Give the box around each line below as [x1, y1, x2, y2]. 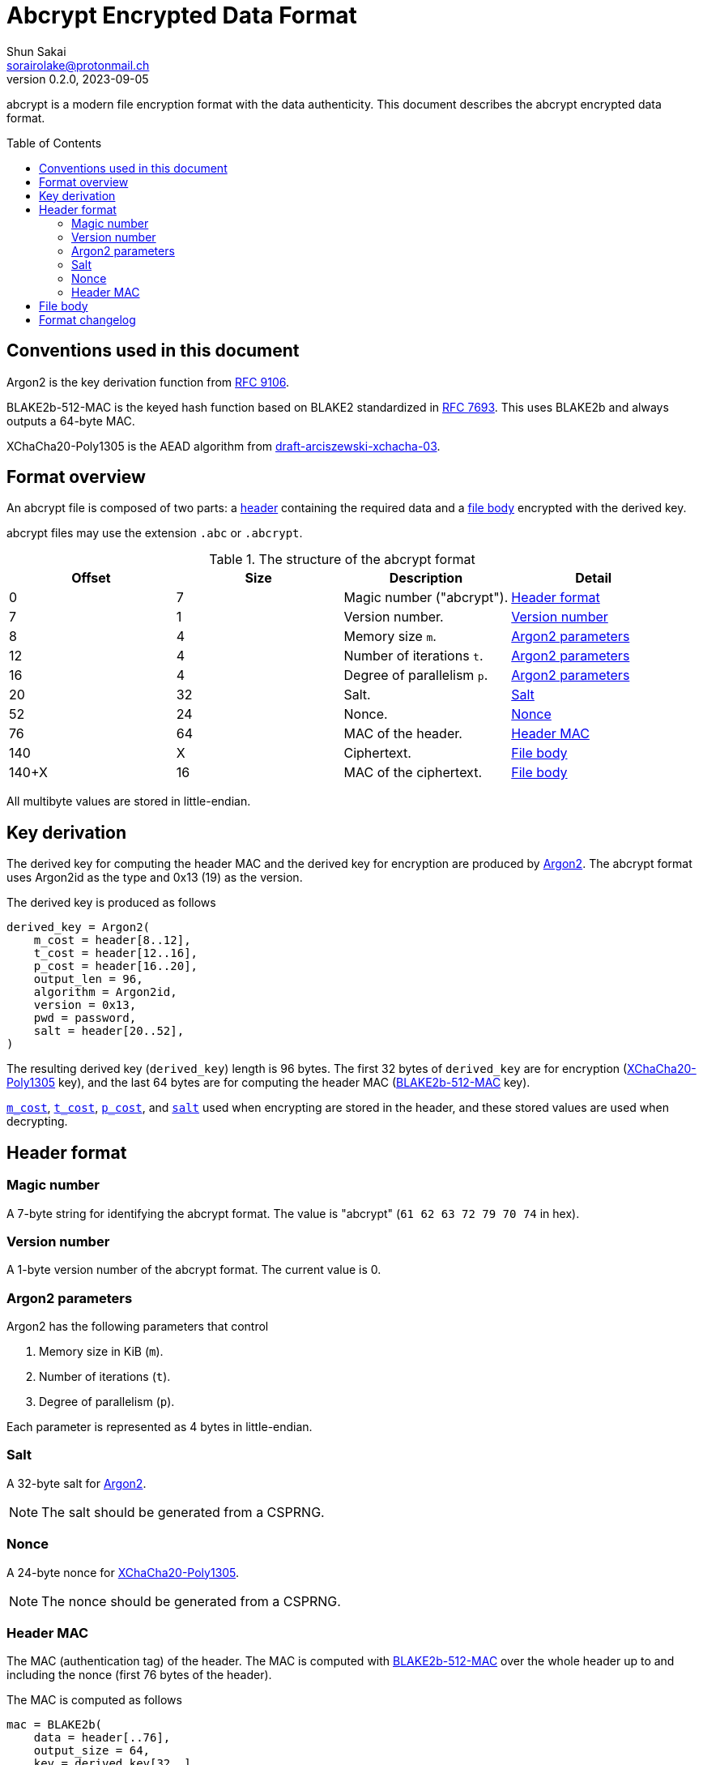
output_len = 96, [33, 972, 143, 986]
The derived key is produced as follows [6, 895, 216, 910]
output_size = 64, [33, 1744, 151, 1758]
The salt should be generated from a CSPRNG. [41, 1503, 325, 1520]
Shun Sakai [6, 44, 66, 58]
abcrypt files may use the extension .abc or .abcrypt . [6, 526, 303, 541]
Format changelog [39, 312, 136, 327]
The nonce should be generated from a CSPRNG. [41, 1592, 341, 1609]
